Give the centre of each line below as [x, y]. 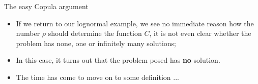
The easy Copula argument [46, 6]
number [28, 33]
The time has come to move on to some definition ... [97, 77]
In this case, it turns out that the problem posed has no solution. [118, 60]
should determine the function [95, 33]
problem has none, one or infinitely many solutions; [96, 43]
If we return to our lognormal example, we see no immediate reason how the [135, 23]
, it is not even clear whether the [200, 33]
